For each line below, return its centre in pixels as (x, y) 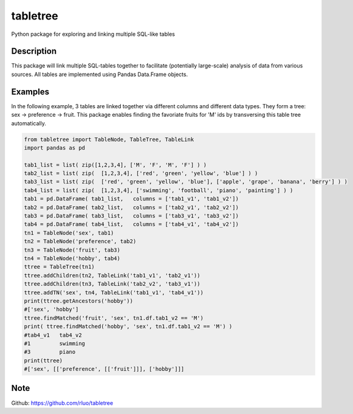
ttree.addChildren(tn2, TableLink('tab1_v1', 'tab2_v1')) (112, 275)
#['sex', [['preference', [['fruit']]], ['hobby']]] (104, 369)
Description (34, 51)
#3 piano (50, 352)
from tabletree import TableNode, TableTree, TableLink (109, 139)
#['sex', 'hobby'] (51, 309)
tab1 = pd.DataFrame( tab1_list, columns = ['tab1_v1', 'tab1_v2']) (132, 199)
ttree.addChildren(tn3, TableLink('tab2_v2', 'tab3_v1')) (112, 284)
